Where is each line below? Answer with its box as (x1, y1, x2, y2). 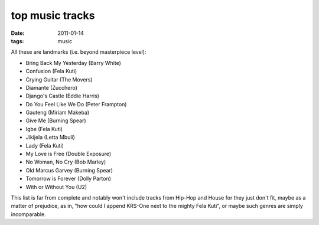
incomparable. (11, 210, 47, 218)
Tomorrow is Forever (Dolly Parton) (25, 175, 112, 182)
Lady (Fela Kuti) (25, 142, 64, 149)
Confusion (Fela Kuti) (25, 68, 77, 75)
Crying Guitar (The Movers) (25, 76, 93, 83)
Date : (11, 30, 25, 37)
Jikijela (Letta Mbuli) (25, 133, 75, 141)
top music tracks (11, 9, 95, 22)
